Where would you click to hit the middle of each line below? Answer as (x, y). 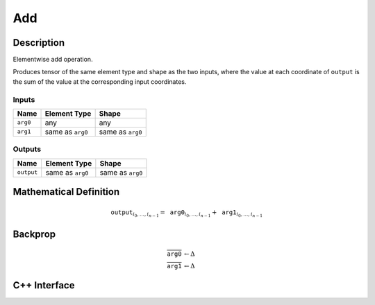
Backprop (34, 235)
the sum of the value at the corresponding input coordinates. (100, 81)
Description (39, 43)
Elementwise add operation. (53, 60)
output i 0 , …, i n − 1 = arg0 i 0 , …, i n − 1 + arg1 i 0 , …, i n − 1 (187, 213)
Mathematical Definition (66, 192)
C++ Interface (44, 285)
